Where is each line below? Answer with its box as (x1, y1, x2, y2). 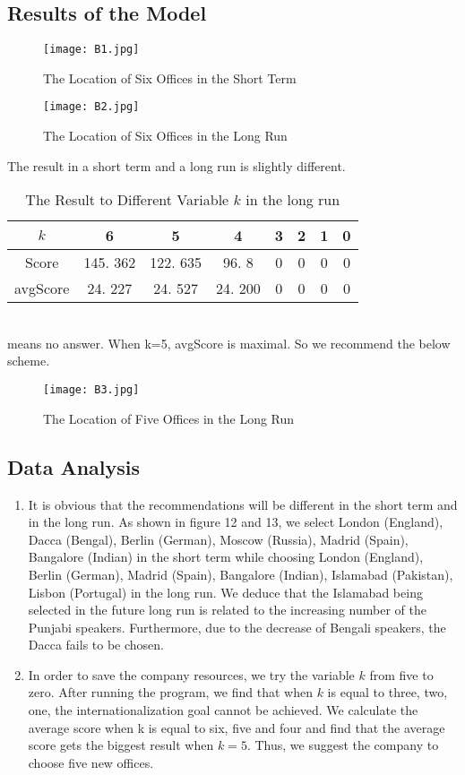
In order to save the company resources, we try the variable (28, 665, 355, 684)
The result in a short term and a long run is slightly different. (7, 156, 346, 175)
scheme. (7, 351, 50, 370)
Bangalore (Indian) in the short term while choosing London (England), (28, 547, 424, 566)
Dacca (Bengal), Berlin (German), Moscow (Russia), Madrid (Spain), (28, 530, 409, 548)
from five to (369, 665, 434, 684)
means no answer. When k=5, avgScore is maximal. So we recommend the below (7, 333, 451, 352)
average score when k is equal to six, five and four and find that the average (28, 718, 445, 736)
